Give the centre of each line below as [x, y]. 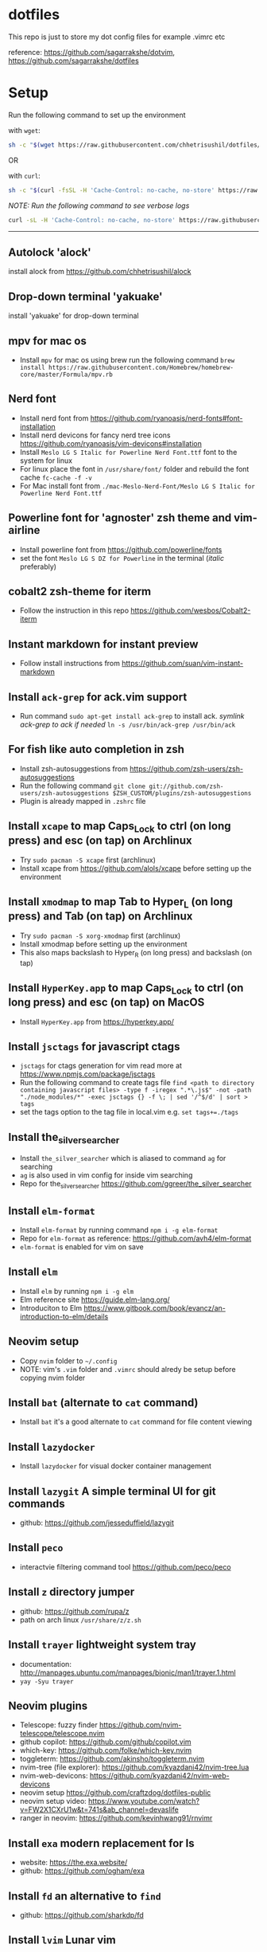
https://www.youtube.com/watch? [144, 1801]
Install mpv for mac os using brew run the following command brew [127, 359]
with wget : [25, 130]
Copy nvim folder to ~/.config [68, 1361]
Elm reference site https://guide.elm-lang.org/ [95, 1299]
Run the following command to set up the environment [97, 115]
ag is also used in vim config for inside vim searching [106, 1175]
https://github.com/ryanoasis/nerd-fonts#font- [166, 418]
